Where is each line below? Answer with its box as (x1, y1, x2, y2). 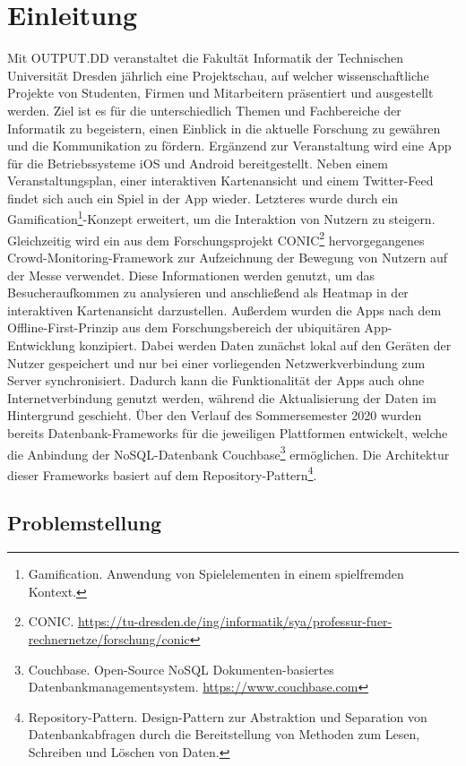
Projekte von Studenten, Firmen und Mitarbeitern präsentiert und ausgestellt (7, 83, 434, 102)
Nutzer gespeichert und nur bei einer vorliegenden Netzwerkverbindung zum (7, 353, 426, 372)
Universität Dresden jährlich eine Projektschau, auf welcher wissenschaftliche (7, 65, 429, 84)
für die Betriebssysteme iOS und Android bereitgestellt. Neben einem (7, 153, 388, 172)
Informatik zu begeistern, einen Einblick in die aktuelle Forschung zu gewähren (7, 118, 441, 137)
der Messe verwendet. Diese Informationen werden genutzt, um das (7, 265, 375, 284)
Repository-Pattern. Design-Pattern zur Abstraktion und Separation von (28, 707, 427, 726)
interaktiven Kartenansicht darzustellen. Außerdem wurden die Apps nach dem (7, 300, 442, 319)
